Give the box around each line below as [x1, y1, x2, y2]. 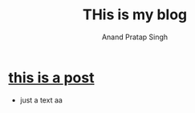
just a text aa [19, 95, 63, 105]
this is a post [8, 68, 95, 87]
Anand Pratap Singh [101, 32, 169, 42]
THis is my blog [82, 6, 188, 24]
